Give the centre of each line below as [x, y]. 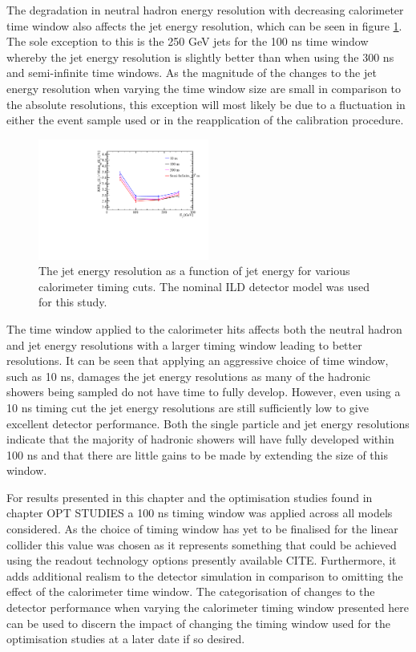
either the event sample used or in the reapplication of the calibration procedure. [205, 120]
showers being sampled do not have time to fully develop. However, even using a [204, 392]
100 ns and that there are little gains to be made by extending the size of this [197, 454]
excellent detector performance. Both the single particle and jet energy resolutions [208, 423]
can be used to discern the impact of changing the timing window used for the [199, 623]
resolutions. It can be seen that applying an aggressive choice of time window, [198, 360]
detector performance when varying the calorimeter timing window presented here [208, 607]
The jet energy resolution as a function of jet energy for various [194, 271]
